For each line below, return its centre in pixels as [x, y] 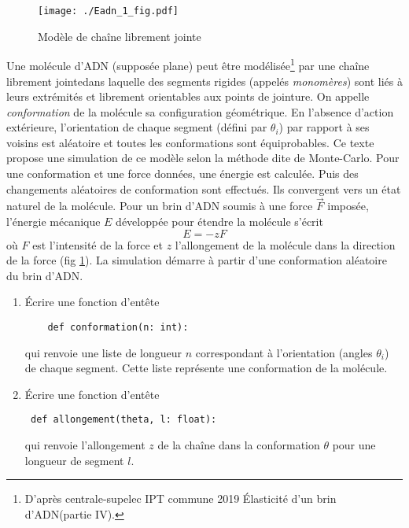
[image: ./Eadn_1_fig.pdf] [108, 11]
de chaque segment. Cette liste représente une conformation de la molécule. [206, 368]
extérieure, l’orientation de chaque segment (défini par [137, 127]
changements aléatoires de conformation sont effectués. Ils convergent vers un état [204, 188]
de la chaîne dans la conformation [239, 445]
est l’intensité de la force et [98, 244]
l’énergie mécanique [53, 222]
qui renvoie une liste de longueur [103, 352]
